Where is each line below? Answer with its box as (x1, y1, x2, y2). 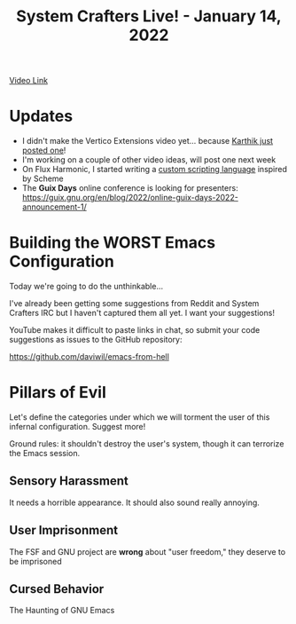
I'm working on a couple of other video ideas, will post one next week (21, 154, 277, 165)
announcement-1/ (21, 201, 87, 212)
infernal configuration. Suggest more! (9, 422, 146, 431)
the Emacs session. (9, 448, 81, 458)
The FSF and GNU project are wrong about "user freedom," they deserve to (9, 546, 286, 557)
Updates (9, 107, 74, 126)
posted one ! (21, 145, 66, 156)
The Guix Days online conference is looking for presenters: (21, 183, 238, 194)
